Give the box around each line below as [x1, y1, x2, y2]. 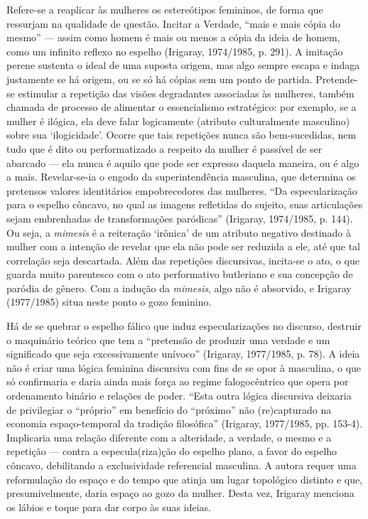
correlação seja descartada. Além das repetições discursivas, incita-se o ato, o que [6, 252, 359, 267]
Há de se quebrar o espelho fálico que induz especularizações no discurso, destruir [6, 319, 362, 333]
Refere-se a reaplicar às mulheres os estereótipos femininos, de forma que [6, 2, 323, 16]
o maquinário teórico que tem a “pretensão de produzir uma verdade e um [6, 332, 330, 347]
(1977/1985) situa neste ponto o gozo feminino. [6, 294, 212, 309]
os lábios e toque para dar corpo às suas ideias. [6, 499, 211, 514]
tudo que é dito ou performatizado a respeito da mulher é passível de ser [6, 141, 323, 156]
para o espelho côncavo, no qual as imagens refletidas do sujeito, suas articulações [6, 197, 363, 212]
